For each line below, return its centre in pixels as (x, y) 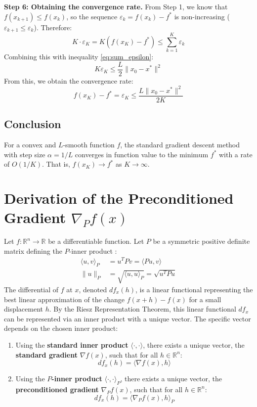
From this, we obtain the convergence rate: (69, 80)
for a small (205, 299)
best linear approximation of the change (64, 299)
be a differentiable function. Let (96, 241)
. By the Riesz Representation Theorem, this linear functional (143, 309)
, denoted (93, 289)
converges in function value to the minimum (142, 154)
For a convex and (30, 145)
